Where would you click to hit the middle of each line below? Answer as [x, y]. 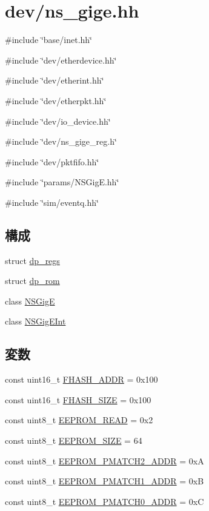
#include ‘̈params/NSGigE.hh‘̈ [62, 182]
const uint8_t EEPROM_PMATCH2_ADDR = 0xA [104, 460]
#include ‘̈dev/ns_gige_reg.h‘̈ [61, 141]
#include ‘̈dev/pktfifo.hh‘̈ [52, 161]
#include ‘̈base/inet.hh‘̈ [48, 40]
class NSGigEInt [35, 321]
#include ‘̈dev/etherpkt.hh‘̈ [56, 100]
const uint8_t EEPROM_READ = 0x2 [79, 420]
